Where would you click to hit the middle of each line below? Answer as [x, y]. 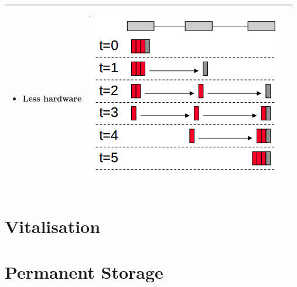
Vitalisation [53, 226]
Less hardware [52, 98]
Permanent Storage [84, 272]
